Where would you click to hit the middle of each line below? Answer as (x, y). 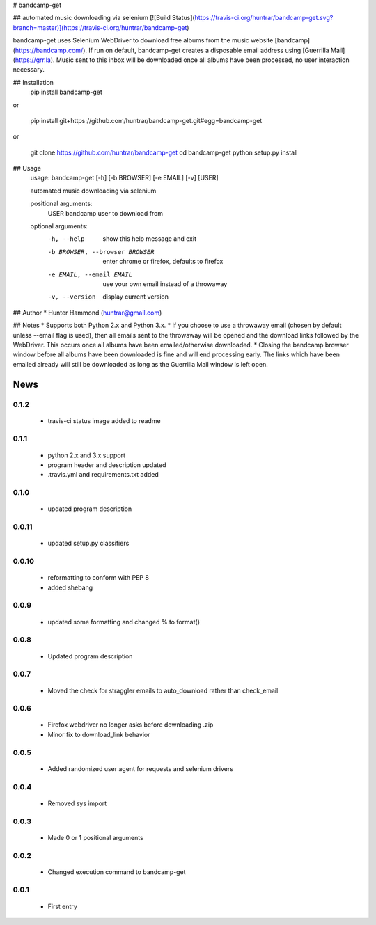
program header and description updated (107, 465)
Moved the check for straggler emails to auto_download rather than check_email (163, 690)
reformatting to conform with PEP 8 (99, 578)
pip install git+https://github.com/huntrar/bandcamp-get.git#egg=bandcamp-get (146, 120)
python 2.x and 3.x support (86, 455)
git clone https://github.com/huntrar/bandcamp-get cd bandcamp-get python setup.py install (164, 152)
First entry (63, 906)
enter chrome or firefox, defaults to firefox (163, 262)
